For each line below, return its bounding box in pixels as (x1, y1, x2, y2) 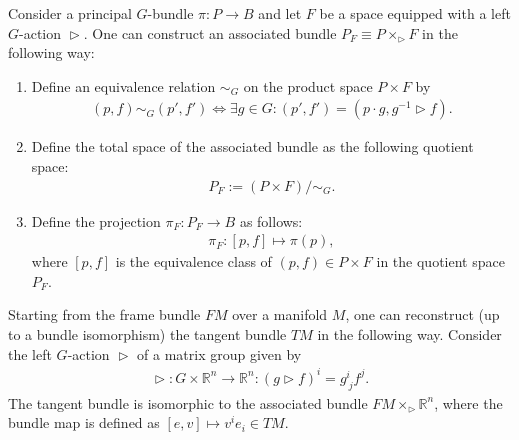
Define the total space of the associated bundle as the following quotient (31, 136, 474, 157)
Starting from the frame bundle (8, 304, 201, 325)
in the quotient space (376, 251, 505, 272)
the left (8, 343, 52, 364)
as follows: (239, 210, 303, 231)
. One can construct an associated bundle (83, 22, 337, 43)
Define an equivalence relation (31, 75, 216, 96)
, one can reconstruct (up (345, 304, 500, 325)
